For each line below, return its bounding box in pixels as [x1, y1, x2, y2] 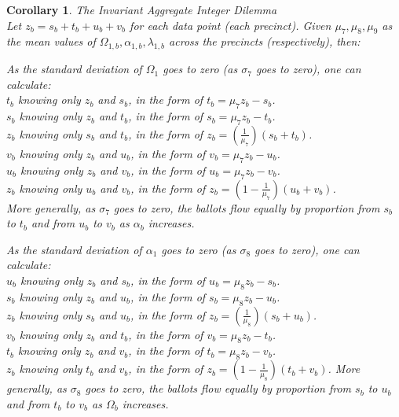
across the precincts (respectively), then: [169, 33, 361, 50]
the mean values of [6, 33, 96, 50]
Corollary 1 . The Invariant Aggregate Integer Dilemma [6, 2, 277, 17]
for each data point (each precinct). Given [130, 17, 331, 33]
